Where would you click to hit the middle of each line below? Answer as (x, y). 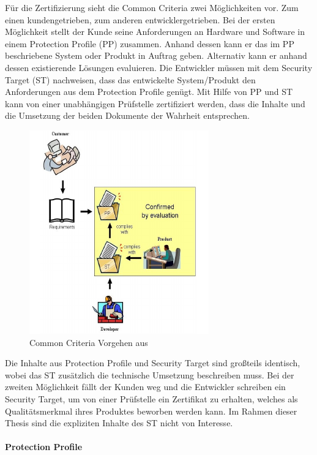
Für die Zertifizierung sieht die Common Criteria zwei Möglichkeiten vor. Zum (152, 7)
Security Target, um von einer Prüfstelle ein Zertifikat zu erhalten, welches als (151, 398)
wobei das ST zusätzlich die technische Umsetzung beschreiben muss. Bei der (150, 374)
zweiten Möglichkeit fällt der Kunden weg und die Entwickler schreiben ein (145, 387)
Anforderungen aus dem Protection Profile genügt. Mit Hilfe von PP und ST (149, 92)
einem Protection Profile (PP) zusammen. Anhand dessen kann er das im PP (150, 43)
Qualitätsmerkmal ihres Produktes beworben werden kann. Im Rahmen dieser (151, 411)
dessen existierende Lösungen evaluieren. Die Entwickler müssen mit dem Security (159, 67)
